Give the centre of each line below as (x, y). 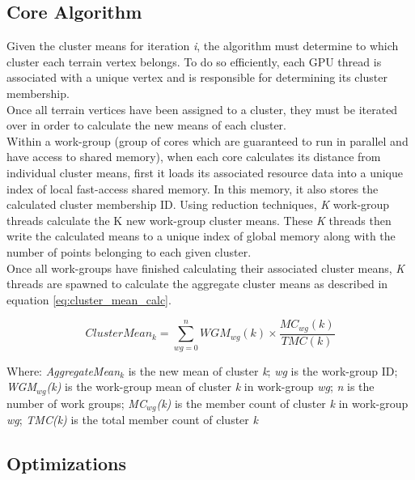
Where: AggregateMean (64, 370)
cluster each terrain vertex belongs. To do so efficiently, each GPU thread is (194, 61)
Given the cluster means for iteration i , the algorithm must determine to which (203, 46)
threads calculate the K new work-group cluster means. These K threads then (199, 220)
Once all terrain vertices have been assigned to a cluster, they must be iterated (202, 109)
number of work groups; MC (76, 403)
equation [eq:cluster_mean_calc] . (89, 299)
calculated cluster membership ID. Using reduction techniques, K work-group (198, 204)
